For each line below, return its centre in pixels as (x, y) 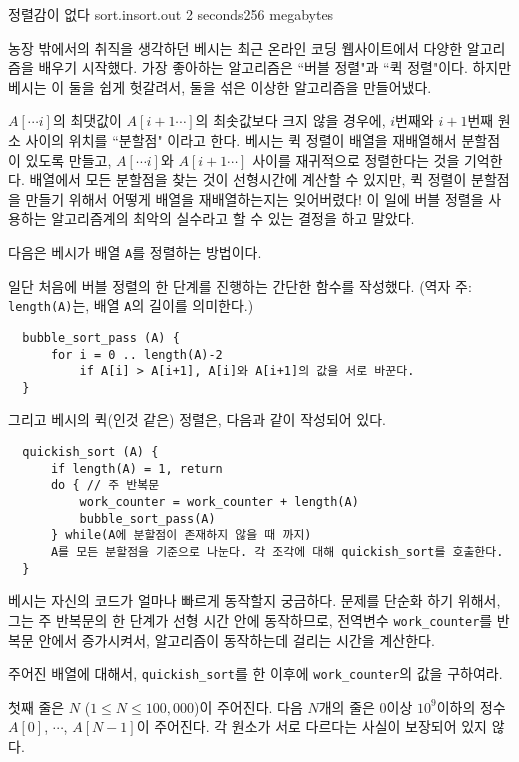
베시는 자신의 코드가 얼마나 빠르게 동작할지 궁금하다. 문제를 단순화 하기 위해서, (254, 600)
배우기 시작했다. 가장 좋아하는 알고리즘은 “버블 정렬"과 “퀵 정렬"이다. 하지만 (275, 67)
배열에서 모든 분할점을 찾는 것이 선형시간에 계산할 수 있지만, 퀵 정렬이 (248, 179)
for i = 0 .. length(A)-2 (136, 354)
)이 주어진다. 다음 (248, 706)
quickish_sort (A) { (90, 452)
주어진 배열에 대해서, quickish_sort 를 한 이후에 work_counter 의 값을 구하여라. (255, 673)
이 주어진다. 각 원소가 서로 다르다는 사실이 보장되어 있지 (311, 726)
